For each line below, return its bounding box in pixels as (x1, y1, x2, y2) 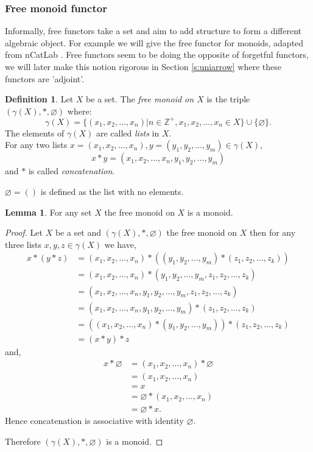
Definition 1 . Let (5, 93, 74, 105)
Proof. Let (5, 226, 43, 239)
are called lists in (96, 126, 160, 139)
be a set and (55, 226, 102, 239)
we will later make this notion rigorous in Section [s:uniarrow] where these (5, 60, 281, 72)
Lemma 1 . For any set (5, 205, 92, 218)
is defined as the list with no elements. (40, 185, 184, 198)
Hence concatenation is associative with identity (5, 414, 184, 427)
